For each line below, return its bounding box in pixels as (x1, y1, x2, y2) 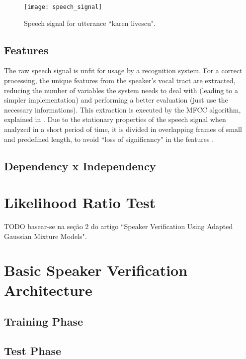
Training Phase (4, 314, 83, 329)
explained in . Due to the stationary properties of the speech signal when (4, 114, 226, 124)
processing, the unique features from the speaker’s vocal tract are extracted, (4, 75, 236, 86)
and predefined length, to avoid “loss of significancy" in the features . (4, 133, 214, 144)
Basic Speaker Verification (4, 260, 188, 280)
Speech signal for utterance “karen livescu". (24, 17, 156, 28)
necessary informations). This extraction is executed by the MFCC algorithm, (4, 104, 241, 115)
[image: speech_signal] (24, 3, 102, 10)
